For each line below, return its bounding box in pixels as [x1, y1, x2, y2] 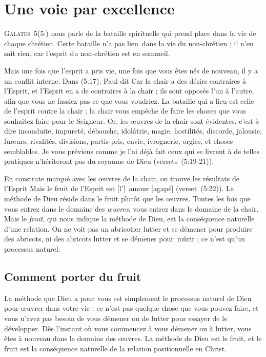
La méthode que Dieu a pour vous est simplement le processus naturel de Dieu [4, 292, 252, 303]
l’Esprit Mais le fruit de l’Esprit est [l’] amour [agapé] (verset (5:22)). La [4, 183, 234, 194]
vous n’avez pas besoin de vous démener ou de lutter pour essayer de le [4, 312, 228, 323]
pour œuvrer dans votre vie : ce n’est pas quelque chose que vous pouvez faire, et [4, 303, 259, 313]
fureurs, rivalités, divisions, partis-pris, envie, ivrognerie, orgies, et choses [4, 136, 233, 146]
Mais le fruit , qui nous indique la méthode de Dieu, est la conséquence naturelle [4, 213, 255, 224]
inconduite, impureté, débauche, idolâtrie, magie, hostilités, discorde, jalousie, [18, 125, 262, 136]
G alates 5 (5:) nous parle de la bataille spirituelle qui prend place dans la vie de [4, 28, 256, 39]
